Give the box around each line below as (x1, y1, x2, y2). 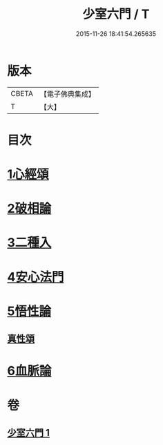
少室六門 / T (82, 6, 150, 22)
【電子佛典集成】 (39, 89, 95, 99)
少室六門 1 (7, 426, 50, 439)
